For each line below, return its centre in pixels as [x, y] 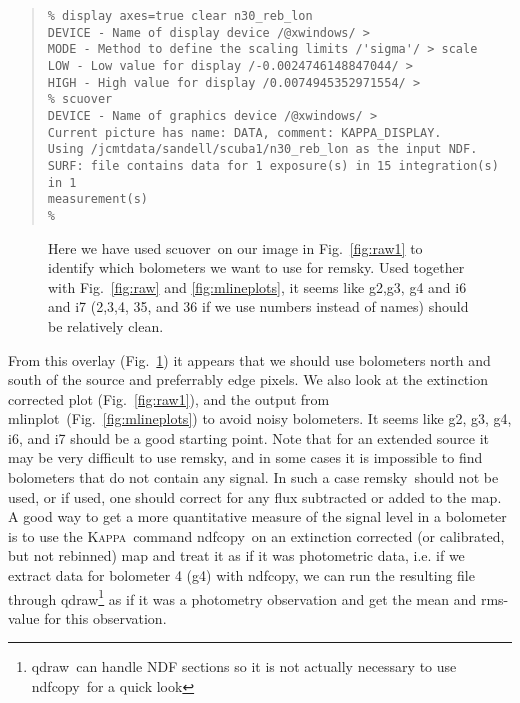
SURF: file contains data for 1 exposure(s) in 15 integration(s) [273, 165]
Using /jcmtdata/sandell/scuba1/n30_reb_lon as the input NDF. [262, 149]
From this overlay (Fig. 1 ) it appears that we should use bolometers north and [249, 359]
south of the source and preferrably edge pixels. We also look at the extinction [248, 379]
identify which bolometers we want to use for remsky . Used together [256, 267]
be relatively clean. [106, 325]
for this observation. [105, 617]
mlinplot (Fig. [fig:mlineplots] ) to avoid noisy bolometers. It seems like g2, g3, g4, [260, 418]
